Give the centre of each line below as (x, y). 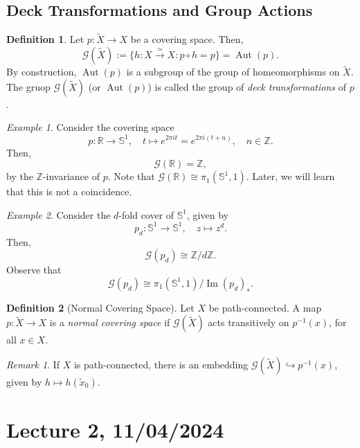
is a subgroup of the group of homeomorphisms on (233, 72)
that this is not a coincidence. (69, 191)
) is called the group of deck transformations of (247, 86)
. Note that (131, 176)
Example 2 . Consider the (58, 214)
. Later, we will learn (290, 176)
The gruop (28, 86)
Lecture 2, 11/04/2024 (115, 430)
